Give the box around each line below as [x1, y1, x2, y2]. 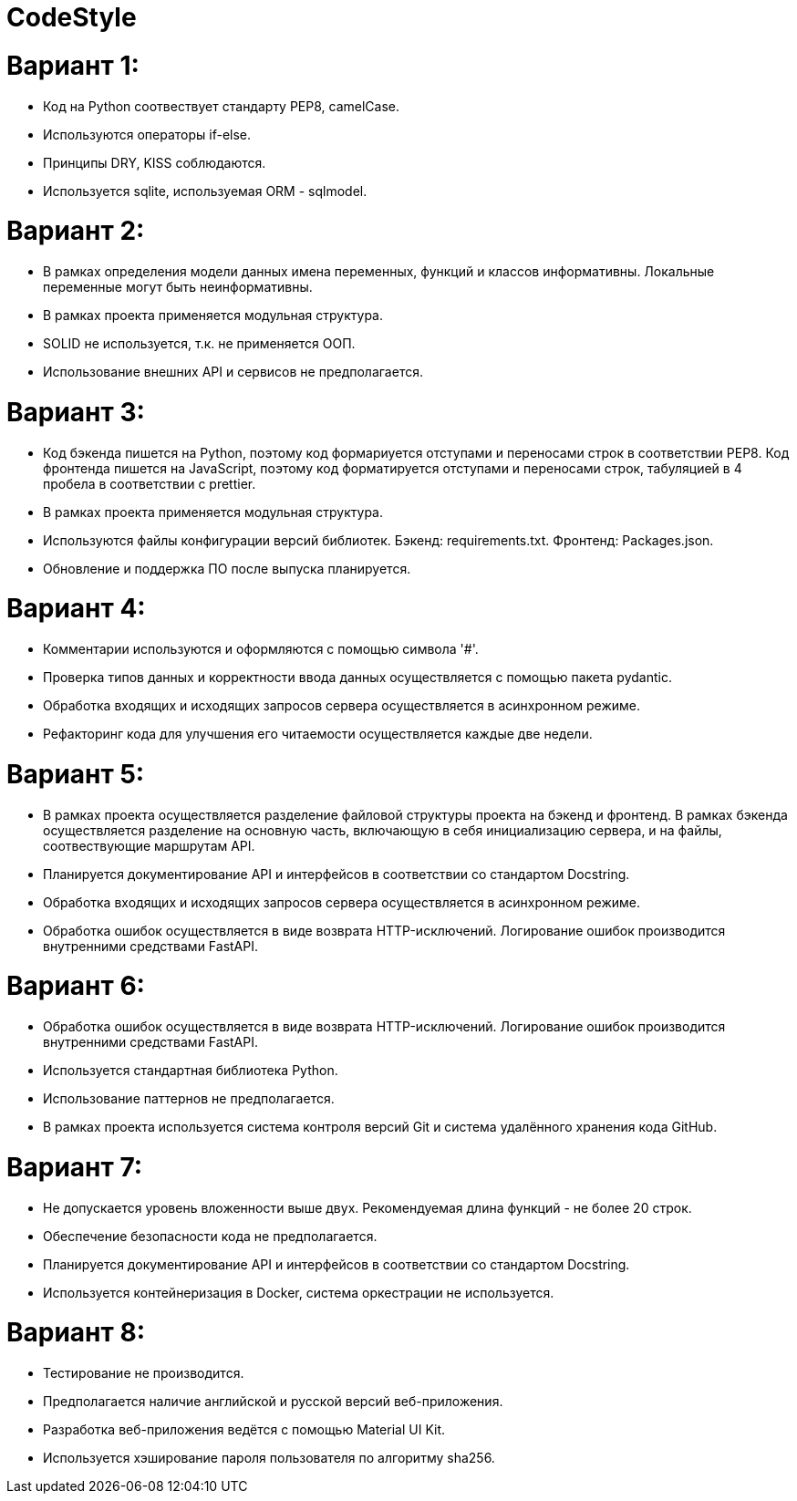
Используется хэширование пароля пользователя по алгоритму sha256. [43, 1450, 495, 1465]
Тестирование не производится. [43, 1365, 244, 1381]
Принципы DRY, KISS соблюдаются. [43, 154, 266, 171]
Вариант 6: [6, 970, 145, 1002]
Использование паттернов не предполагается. [43, 1091, 335, 1106]
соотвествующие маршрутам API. [43, 837, 255, 854]
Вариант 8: [6, 1317, 146, 1349]
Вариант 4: [6, 593, 146, 625]
